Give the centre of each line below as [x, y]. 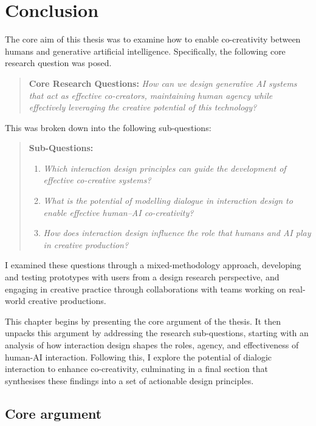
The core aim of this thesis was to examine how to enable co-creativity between [153, 39]
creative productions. [67, 301]
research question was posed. [58, 63]
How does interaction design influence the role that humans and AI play [177, 233]
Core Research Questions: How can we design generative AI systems [163, 83]
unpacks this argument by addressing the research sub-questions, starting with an [157, 333]
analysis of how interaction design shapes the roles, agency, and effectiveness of [152, 345]
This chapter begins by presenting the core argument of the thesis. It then [143, 321]
